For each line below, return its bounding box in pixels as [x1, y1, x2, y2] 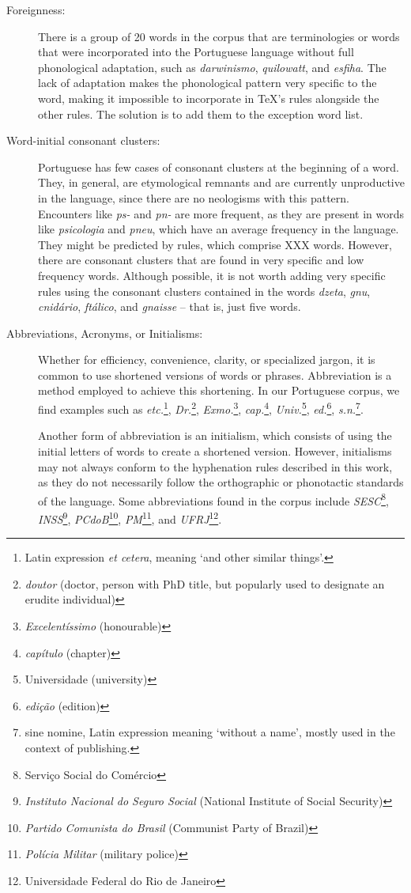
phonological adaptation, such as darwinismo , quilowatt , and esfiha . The [38, 59, 386, 75]
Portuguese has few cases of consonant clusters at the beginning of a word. [38, 158, 399, 175]
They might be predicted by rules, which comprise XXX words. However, [38, 236, 392, 252]
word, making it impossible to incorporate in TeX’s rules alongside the [38, 89, 379, 106]
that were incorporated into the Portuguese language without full [38, 44, 354, 60]
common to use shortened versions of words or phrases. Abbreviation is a [38, 366, 392, 383]
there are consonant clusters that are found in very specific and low [38, 252, 364, 268]
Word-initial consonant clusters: [6, 132, 160, 149]
